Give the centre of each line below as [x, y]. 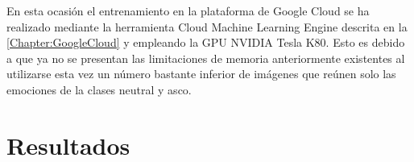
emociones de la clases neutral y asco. [99, 89]
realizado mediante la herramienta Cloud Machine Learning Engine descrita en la [207, 26]
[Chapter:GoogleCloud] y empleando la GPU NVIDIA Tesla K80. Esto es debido [206, 42]
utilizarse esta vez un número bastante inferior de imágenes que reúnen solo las [201, 74]
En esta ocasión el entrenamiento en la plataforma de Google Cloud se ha [188, 10]
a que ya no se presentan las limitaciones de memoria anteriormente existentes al [206, 58]
